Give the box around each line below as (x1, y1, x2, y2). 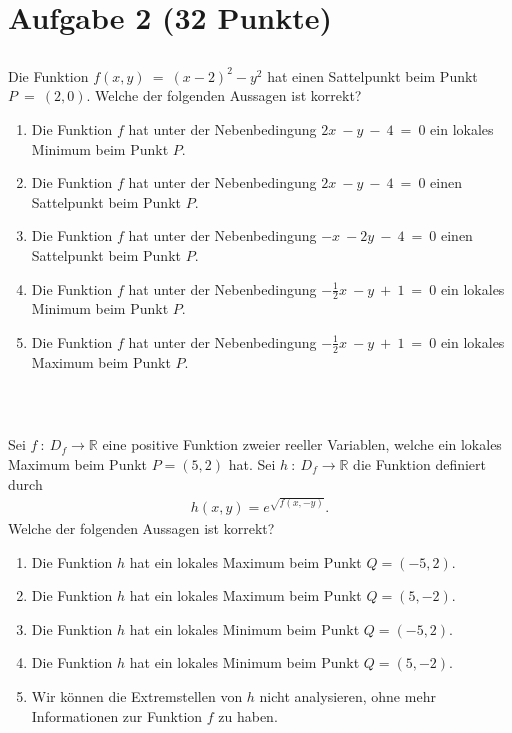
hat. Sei (228, 453, 276, 474)
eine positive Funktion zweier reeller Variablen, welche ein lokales (102, 434, 502, 455)
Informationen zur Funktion (31, 705, 203, 726)
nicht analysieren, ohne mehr (259, 686, 436, 707)
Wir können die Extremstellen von (31, 686, 243, 707)
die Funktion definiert (353, 453, 487, 474)
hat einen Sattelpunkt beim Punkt (267, 65, 478, 86)
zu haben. (218, 705, 278, 726)
